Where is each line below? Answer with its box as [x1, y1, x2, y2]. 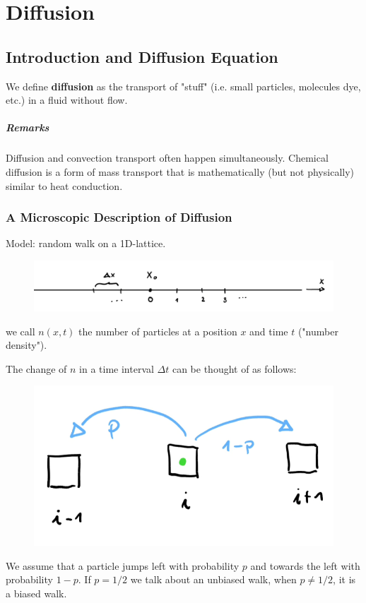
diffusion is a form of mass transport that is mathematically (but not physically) [6, 164, 355, 179]
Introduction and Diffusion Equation [6, 45, 278, 67]
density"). [6, 338, 47, 352]
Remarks [6, 120, 49, 135]
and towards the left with [250, 558, 360, 573]
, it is [333, 572, 356, 587]
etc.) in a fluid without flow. [6, 92, 128, 107]
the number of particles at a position [78, 323, 237, 338]
